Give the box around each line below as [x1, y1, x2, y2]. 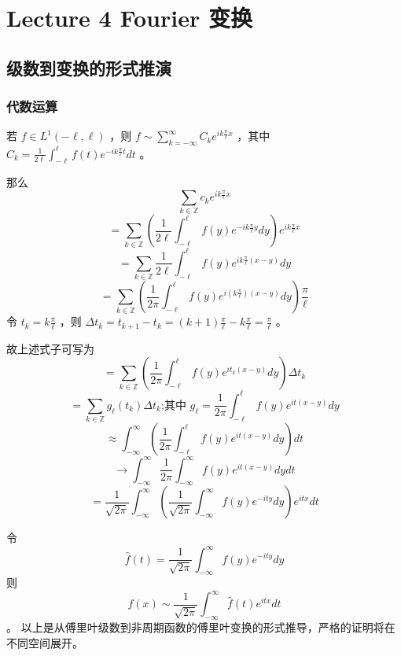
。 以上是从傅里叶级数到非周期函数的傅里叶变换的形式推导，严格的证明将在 [6, 619, 395, 636]
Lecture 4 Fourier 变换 [6, 2, 252, 34]
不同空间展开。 [6, 634, 83, 650]
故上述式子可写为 [6, 340, 94, 356]
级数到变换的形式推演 [6, 55, 171, 79]
